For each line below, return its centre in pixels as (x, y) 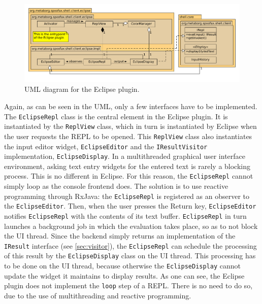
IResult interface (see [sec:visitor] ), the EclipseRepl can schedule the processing (130, 245)
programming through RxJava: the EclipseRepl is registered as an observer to (127, 196)
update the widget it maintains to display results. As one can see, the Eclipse (124, 275)
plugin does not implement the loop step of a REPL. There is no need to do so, (128, 285)
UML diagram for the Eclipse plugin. (82, 89)
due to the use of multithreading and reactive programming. (98, 296)
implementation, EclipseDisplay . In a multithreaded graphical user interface (125, 156)
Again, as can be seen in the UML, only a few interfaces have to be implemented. (131, 106)
